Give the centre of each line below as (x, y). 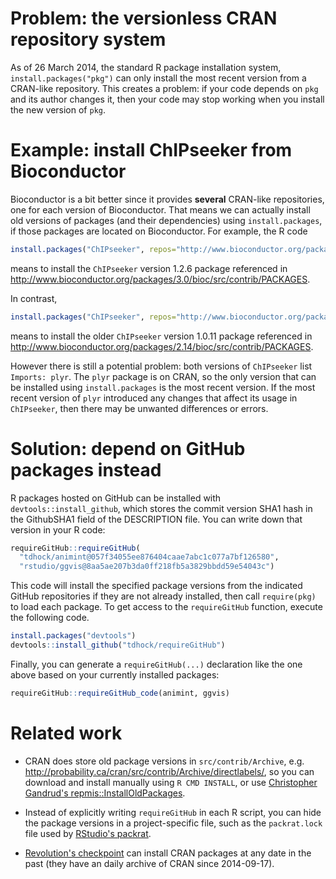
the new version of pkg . (58, 109)
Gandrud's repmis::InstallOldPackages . (105, 793)
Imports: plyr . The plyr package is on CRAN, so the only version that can (163, 376)
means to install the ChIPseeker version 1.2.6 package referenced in (149, 268)
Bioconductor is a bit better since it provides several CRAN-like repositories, (167, 199)
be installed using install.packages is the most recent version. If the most (163, 387)
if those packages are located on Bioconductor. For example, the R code (159, 231)
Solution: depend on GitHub (128, 448)
